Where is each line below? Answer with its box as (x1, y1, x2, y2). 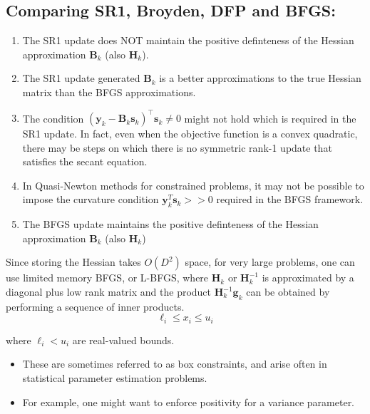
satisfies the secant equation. (22, 154, 148, 169)
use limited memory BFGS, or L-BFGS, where (6, 270, 209, 285)
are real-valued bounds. (72, 332, 175, 347)
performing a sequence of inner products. (6, 299, 185, 314)
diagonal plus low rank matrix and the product (6, 284, 212, 299)
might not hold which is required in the (184, 110, 356, 125)
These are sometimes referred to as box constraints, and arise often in (22, 356, 327, 371)
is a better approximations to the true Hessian (159, 71, 361, 86)
